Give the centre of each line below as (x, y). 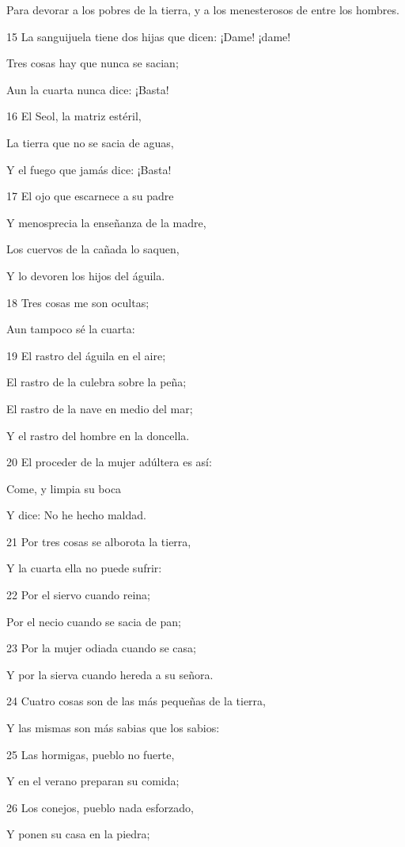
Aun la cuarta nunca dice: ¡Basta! (88, 89)
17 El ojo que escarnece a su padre (90, 196)
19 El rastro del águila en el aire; (86, 355)
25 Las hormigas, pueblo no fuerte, (91, 754)
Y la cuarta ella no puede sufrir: (84, 568)
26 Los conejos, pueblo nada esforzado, (100, 807)
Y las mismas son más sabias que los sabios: (113, 728)
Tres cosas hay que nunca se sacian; (93, 63)
